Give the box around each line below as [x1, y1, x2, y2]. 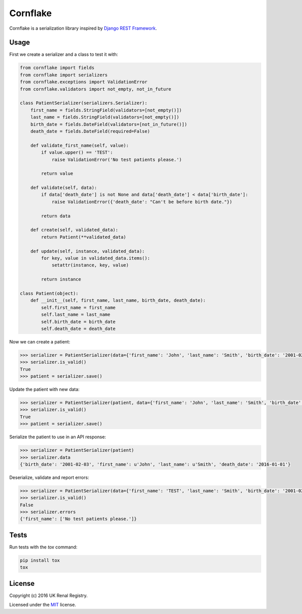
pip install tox [20, 557, 60, 563]
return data [41, 213, 70, 219]
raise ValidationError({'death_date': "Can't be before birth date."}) [51, 199, 233, 204]
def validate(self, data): [30, 185, 98, 191]
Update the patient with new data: [9, 386, 80, 392]
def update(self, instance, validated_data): [30, 248, 145, 254]
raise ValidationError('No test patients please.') [51, 157, 182, 162]
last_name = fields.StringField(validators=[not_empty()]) [30, 114, 180, 120]
